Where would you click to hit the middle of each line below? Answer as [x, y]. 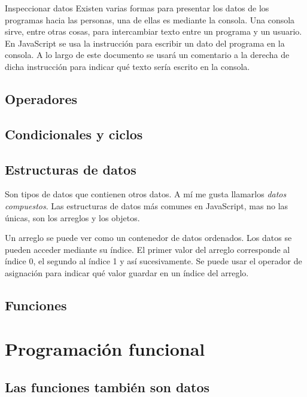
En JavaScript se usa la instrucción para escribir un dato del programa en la [145, 43]
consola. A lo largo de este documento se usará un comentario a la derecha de [147, 55]
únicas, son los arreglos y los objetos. [72, 217]
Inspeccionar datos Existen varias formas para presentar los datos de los [137, 8]
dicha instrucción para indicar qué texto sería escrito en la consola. [127, 66]
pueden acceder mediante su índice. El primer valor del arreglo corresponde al [148, 249]
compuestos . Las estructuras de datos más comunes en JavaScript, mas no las [147, 205]
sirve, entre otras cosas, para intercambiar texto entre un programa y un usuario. [153, 31]
